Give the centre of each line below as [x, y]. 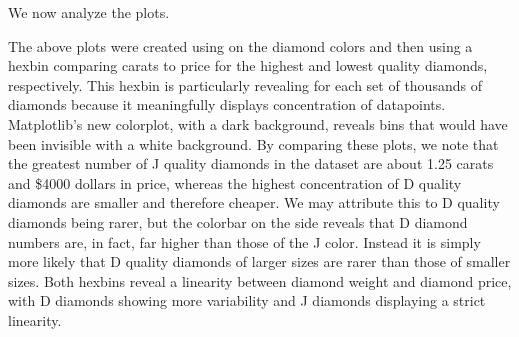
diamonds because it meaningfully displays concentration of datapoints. [227, 104]
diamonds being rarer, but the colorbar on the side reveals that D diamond [238, 221]
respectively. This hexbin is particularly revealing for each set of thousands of [245, 84]
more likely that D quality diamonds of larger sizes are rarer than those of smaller [259, 261]
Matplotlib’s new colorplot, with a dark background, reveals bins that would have [258, 123]
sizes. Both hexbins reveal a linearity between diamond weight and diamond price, [260, 280]
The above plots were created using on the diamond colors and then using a [240, 45]
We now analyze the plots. [89, 12]
